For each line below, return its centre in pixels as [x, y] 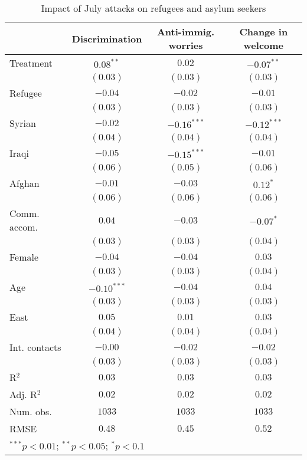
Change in [264, 32]
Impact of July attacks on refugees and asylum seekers [153, 8]
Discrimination [107, 38]
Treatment [31, 63]
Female [24, 257]
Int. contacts [35, 347]
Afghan [25, 183]
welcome [264, 45]
